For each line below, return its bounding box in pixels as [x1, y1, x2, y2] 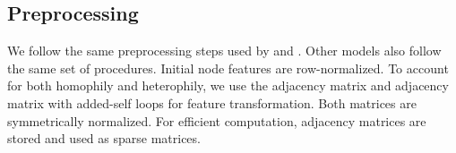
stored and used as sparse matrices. [7, 129, 201, 148]
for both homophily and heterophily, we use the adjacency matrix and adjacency [7, 76, 449, 95]
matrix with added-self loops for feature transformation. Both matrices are [7, 93, 417, 112]
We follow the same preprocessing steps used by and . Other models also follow [7, 41, 442, 60]
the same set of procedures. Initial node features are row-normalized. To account [7, 58, 449, 77]
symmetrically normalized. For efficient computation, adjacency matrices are [7, 111, 426, 130]
